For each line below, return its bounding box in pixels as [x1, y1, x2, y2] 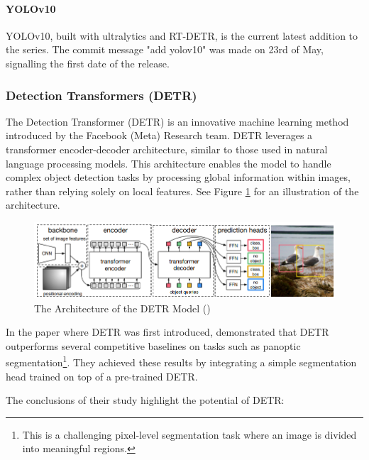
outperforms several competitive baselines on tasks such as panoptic [6, 338, 301, 353]
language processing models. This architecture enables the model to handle [6, 155, 331, 170]
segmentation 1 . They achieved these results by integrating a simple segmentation [6, 353, 357, 370]
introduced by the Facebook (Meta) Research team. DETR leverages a [6, 128, 313, 143]
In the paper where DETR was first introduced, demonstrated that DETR [6, 324, 329, 339]
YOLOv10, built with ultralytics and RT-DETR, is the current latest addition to [6, 28, 358, 43]
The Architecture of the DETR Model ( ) [34, 300, 211, 315]
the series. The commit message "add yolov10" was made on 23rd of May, [6, 42, 324, 57]
